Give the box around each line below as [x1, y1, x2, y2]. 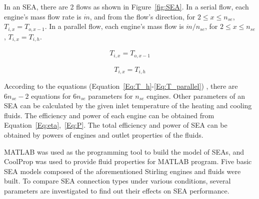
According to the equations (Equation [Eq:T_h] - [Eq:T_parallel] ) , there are [4, 81, 238, 91]
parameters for [88, 90, 133, 101]
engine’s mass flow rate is [4, 11, 81, 21]
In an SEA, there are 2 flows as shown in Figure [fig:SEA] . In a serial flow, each [4, 1, 249, 11]
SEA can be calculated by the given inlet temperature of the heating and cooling [4, 100, 252, 111]
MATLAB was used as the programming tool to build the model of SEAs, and [4, 146, 244, 157]
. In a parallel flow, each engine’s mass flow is [44, 21, 184, 31]
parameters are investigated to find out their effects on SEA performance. [4, 185, 229, 196]
